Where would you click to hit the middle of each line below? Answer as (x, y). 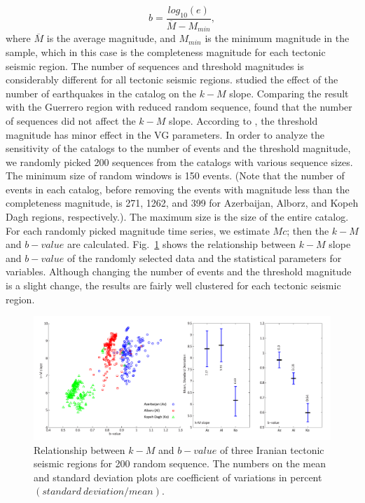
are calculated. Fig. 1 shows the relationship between (181, 244)
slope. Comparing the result (289, 93)
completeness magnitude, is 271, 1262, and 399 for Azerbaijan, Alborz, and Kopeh (182, 203)
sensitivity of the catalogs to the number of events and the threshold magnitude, (178, 148)
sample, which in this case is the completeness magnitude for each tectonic (166, 51)
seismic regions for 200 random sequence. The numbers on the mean (180, 463)
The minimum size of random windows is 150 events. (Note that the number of (175, 175)
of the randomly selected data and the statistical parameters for (204, 257)
